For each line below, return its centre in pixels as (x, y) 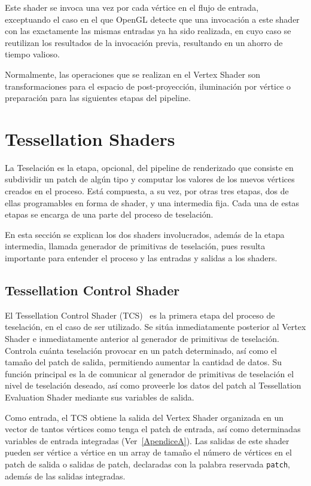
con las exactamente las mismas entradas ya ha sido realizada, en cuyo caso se (148, 31)
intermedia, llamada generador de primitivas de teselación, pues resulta (135, 246)
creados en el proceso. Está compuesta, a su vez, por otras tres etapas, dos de (147, 191)
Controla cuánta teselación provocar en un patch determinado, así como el (141, 350)
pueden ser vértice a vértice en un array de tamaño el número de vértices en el (148, 452)
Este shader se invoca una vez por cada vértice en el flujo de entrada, (132, 7)
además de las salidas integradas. (65, 476)
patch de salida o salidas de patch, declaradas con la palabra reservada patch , (147, 464)
